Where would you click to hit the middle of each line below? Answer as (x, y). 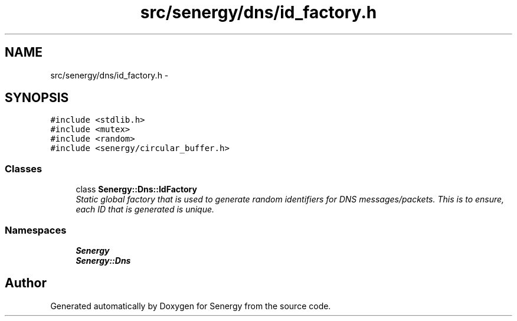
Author (26, 283)
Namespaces (36, 230)
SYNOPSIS (37, 98)
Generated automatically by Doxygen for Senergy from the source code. (191, 306)
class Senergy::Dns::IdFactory (136, 189)
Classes (24, 168)
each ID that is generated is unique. (145, 209)
